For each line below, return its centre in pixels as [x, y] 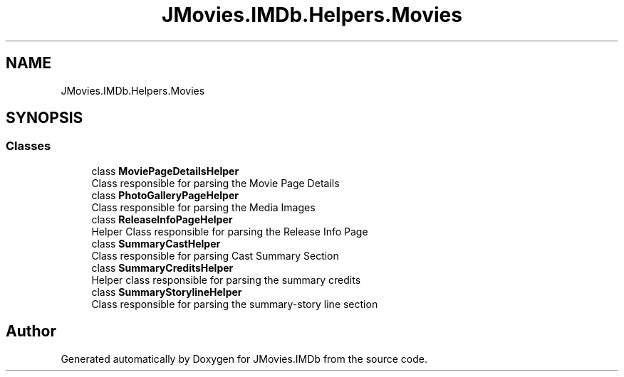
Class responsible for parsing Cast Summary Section [215, 255]
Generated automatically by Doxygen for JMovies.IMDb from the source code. [244, 359]
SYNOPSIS [45, 118]
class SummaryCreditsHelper [162, 267]
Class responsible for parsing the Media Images [203, 207]
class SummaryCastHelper [156, 243]
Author [31, 331]
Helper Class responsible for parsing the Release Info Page [230, 231]
